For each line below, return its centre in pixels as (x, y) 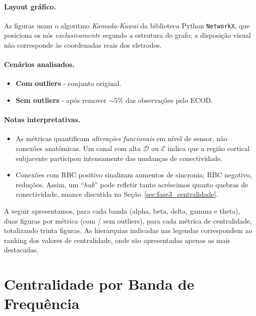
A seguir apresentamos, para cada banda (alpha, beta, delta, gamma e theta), (122, 210)
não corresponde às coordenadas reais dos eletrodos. (83, 45)
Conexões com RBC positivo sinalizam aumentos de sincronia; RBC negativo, (134, 175)
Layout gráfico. (30, 6)
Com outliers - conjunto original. (68, 83)
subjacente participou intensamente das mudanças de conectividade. (119, 158)
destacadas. (21, 250)
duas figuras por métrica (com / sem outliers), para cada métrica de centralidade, (128, 220)
